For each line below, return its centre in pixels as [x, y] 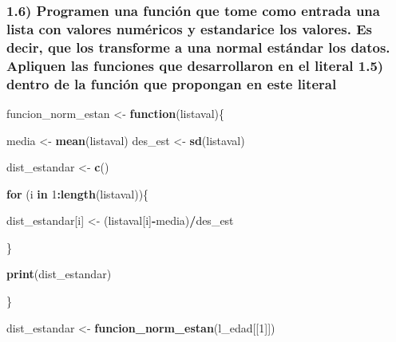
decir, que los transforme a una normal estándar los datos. [198, 47]
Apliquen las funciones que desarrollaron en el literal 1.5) [195, 65]
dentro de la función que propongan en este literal [172, 83]
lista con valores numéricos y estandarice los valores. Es [189, 28]
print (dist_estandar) [59, 274]
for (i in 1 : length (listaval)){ [78, 193]
